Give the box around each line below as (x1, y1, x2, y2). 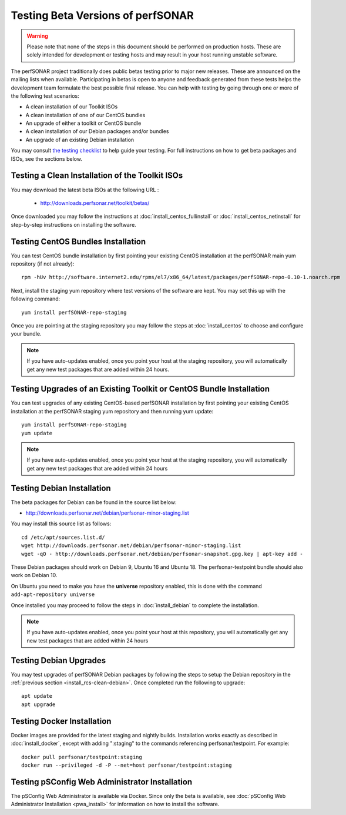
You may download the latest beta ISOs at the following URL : (11, 186, 159, 193)
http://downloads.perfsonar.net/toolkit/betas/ (40, 199, 150, 206)
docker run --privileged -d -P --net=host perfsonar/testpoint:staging (21, 761, 232, 768)
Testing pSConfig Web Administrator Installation (11, 777, 193, 787)
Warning (26, 32, 48, 39)
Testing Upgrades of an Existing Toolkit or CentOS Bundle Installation (11, 384, 270, 394)
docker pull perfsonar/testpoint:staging (21, 754, 142, 760)
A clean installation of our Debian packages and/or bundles (25, 128, 170, 135)
